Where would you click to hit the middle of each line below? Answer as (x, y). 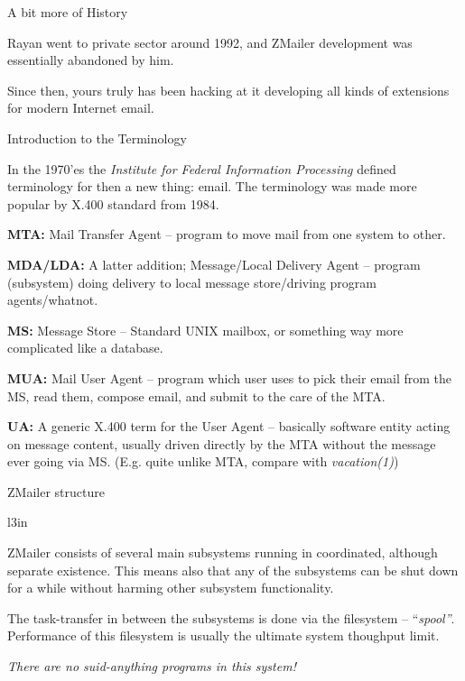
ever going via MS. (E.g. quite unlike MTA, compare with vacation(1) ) (203, 461)
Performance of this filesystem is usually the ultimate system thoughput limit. (223, 635)
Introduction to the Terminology (97, 138)
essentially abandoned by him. (91, 60)
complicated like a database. (85, 348)
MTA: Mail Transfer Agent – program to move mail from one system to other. (227, 234)
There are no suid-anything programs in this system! (152, 666)
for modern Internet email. (81, 108)
